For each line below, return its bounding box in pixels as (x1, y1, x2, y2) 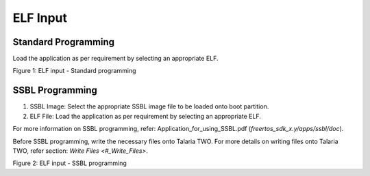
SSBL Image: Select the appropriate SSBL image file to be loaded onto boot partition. (29, 102, 269, 111)
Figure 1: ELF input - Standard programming (12, 67, 136, 75)
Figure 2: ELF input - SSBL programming (12, 159, 127, 167)
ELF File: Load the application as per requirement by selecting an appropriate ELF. (29, 112, 262, 120)
